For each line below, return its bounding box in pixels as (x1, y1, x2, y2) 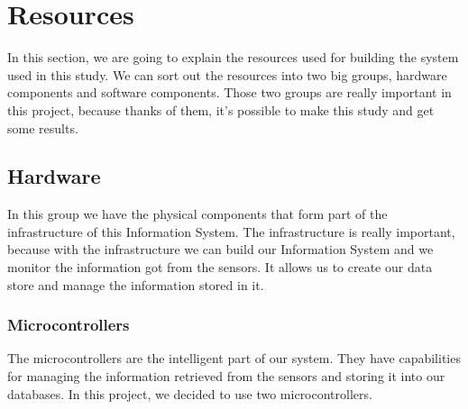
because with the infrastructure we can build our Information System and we (7, 240, 434, 259)
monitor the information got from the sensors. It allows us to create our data (7, 258, 433, 277)
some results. (7, 118, 78, 137)
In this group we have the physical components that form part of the (7, 204, 388, 223)
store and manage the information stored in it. (7, 275, 264, 294)
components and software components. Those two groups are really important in (7, 83, 452, 102)
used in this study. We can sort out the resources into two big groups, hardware (7, 65, 447, 84)
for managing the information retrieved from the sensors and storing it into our (7, 367, 445, 386)
